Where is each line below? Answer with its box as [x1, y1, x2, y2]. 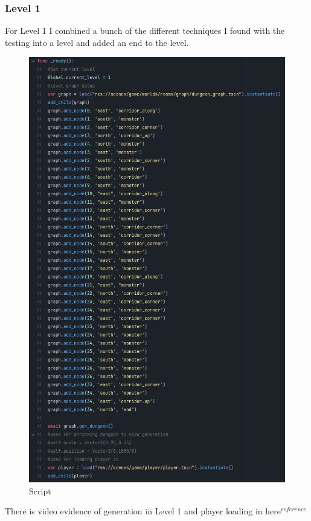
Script [29, 484, 51, 497]
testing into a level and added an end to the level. [5, 36, 189, 48]
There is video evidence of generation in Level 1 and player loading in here [5, 505, 281, 517]
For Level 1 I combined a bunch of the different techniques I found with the [5, 24, 285, 37]
